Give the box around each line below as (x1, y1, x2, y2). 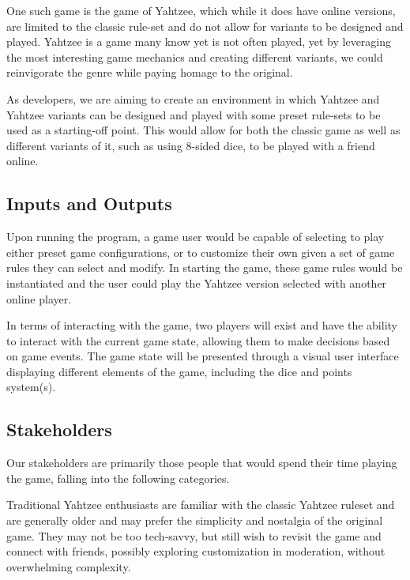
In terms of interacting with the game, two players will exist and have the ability (6, 317, 397, 333)
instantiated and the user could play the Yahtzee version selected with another (6, 274, 387, 291)
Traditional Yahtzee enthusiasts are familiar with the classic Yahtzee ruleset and (6, 496, 395, 513)
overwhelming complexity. (6, 558, 131, 574)
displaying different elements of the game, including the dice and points (6, 363, 352, 379)
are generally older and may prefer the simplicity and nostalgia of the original (6, 512, 383, 529)
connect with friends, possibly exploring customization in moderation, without (6, 543, 386, 559)
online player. (6, 290, 72, 307)
